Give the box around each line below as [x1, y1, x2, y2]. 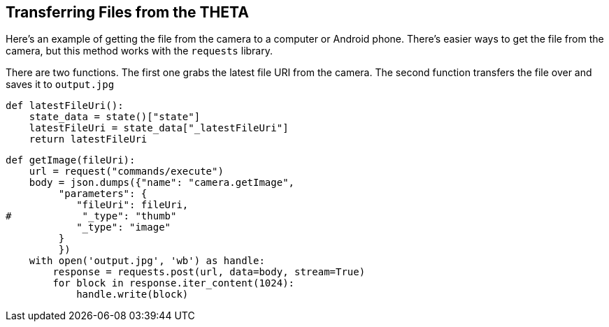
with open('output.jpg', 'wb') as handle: [29, 255, 265, 267]
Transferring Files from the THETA [6, 3, 249, 21]
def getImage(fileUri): [6, 154, 136, 166]
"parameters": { [58, 188, 148, 200]
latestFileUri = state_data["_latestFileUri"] [29, 122, 289, 134]
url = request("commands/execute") [29, 166, 224, 177]
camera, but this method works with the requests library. [6, 45, 273, 57]
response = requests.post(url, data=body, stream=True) [52, 266, 366, 278]
